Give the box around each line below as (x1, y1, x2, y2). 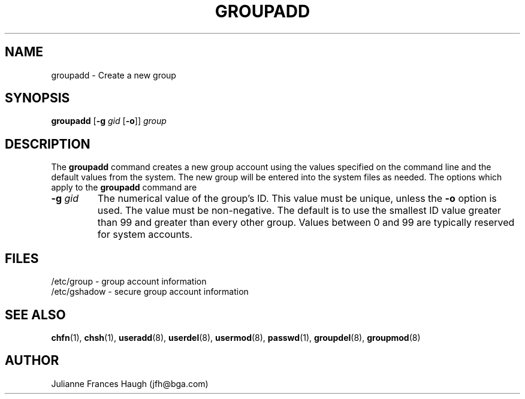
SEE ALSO (5, 307, 66, 322)
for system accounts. (97, 228, 193, 241)
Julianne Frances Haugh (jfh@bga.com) (51, 378, 209, 389)
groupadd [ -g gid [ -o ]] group (51, 116, 167, 126)
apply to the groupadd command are (51, 182, 197, 193)
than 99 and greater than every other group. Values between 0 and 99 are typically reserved (97, 216, 515, 229)
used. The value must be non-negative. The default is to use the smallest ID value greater (97, 204, 502, 217)
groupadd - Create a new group (51, 69, 176, 80)
